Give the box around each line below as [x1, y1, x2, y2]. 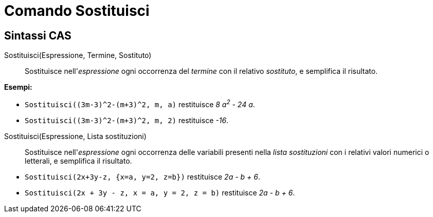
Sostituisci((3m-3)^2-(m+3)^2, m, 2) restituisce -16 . [25, 115, 229, 125]
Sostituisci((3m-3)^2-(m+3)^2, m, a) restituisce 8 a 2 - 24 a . [25, 98, 255, 109]
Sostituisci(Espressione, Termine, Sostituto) [4, 51, 152, 60]
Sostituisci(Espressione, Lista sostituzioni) [4, 131, 147, 141]
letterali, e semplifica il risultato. [25, 156, 132, 165]
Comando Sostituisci [4, 2, 150, 19]
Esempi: [4, 83, 32, 92]
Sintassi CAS [4, 29, 71, 42]
